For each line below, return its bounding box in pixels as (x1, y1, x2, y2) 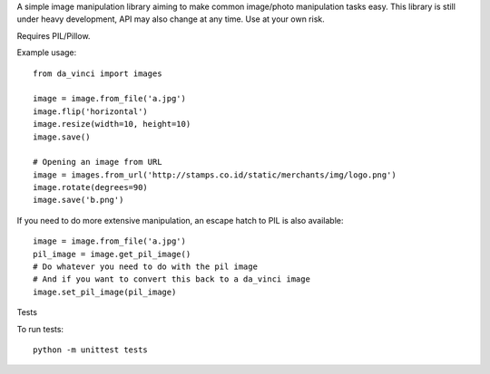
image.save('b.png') (33, 195, 124, 206)
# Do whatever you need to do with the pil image (33, 262, 259, 272)
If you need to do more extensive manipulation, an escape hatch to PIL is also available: (16, 215, 344, 225)
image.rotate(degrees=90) (33, 182, 149, 193)
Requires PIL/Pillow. (16, 30, 91, 41)
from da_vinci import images (33, 68, 162, 79)
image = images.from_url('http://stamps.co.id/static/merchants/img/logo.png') (33, 169, 397, 180)
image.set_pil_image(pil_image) (33, 286, 177, 297)
